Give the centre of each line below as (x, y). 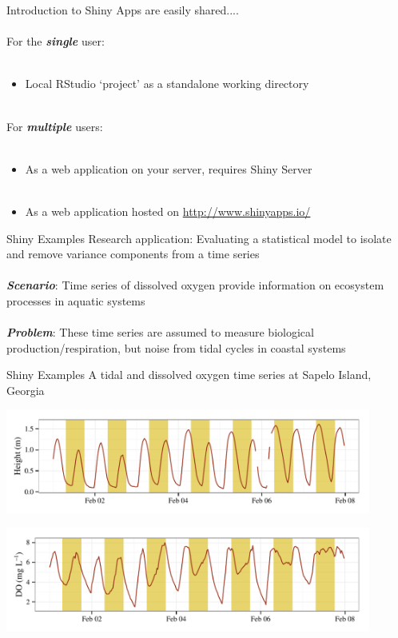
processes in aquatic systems (76, 300)
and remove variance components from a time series (133, 254)
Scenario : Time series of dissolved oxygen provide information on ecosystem (195, 285)
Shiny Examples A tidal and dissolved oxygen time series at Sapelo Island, (189, 375)
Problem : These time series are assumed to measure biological (160, 332)
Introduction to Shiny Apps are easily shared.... (123, 10)
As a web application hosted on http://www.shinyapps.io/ (168, 211)
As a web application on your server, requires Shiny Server (169, 168)
